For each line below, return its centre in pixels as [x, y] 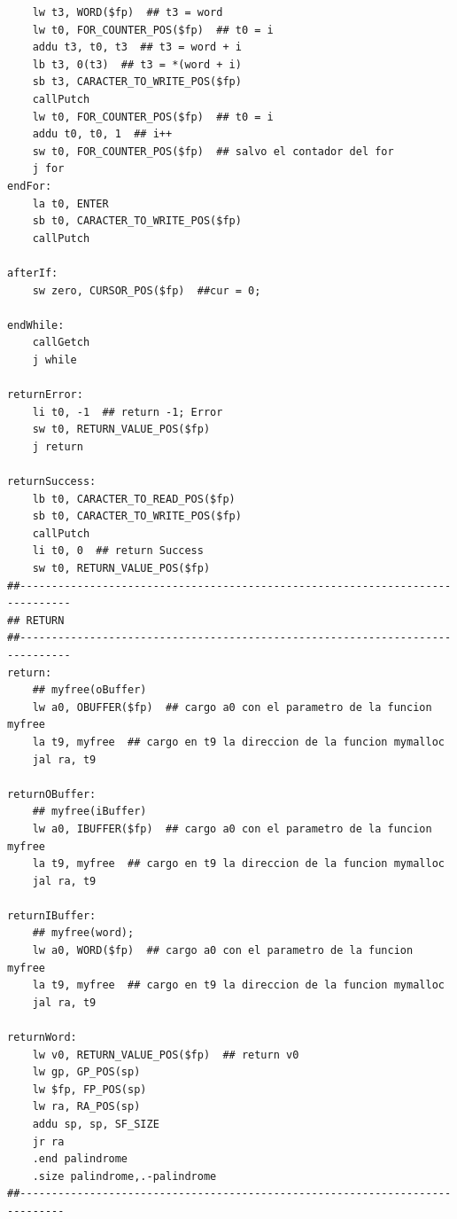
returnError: [45, 395]
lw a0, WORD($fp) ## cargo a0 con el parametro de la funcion [223, 951]
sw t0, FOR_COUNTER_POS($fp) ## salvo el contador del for [213, 151]
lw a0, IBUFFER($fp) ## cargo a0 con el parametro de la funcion [232, 828]
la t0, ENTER [70, 203]
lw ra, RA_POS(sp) [86, 1107]
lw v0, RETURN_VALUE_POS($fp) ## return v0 [166, 1055]
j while [54, 359]
